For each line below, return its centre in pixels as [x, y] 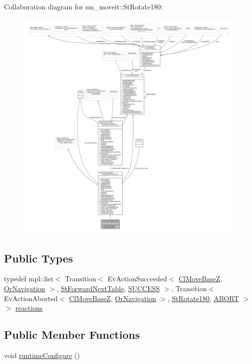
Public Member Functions [72, 335]
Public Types [39, 258]
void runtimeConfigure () [42, 355]
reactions [29, 308]
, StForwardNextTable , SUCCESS [108, 288]
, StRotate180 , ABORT [203, 298]
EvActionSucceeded [137, 279]
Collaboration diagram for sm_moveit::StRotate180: [84, 6]
